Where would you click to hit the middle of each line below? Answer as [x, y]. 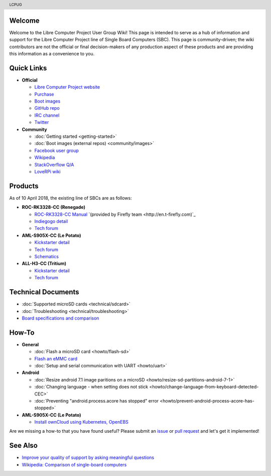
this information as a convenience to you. [52, 54]
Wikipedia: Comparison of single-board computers [74, 464]
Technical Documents [44, 292]
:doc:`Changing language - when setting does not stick [91, 387]
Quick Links [28, 68]
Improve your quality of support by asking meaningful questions [88, 457]
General [30, 344]
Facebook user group [56, 150]
